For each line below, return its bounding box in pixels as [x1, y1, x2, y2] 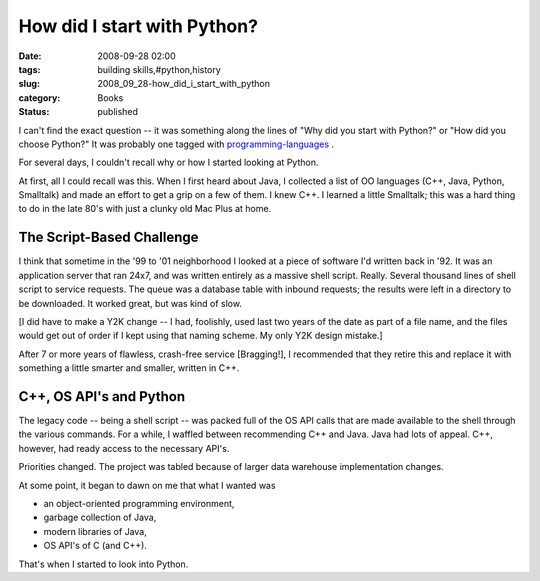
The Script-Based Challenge [18, 229, 199, 246]
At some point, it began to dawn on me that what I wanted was [18, 479, 276, 491]
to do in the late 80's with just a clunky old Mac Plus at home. [18, 203, 272, 215]
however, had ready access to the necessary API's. [18, 442, 230, 454]
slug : [18, 78, 40, 90]
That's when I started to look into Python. [18, 558, 189, 570]
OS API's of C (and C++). [43, 540, 147, 552]
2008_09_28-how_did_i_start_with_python [97, 78, 270, 90]
